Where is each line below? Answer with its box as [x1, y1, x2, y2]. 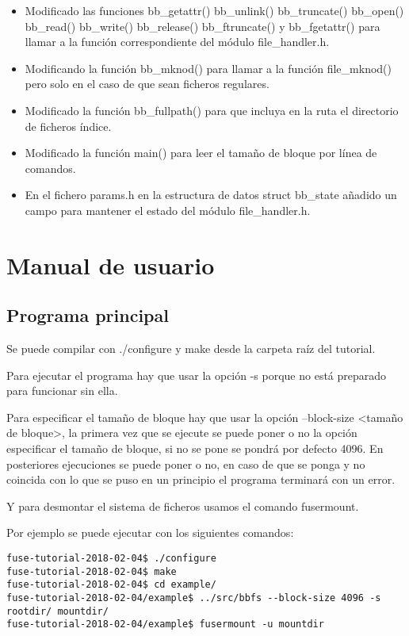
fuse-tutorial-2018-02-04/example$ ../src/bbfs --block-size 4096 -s [6, 592, 381, 604]
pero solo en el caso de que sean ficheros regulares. [25, 75, 269, 92]
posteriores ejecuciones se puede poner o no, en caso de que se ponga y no [6, 455, 365, 472]
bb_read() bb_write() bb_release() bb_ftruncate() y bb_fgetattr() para [25, 17, 380, 34]
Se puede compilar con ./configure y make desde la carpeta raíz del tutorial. [6, 340, 376, 357]
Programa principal [6, 303, 169, 328]
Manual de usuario [6, 248, 215, 281]
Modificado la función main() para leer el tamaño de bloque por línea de [25, 144, 377, 161]
